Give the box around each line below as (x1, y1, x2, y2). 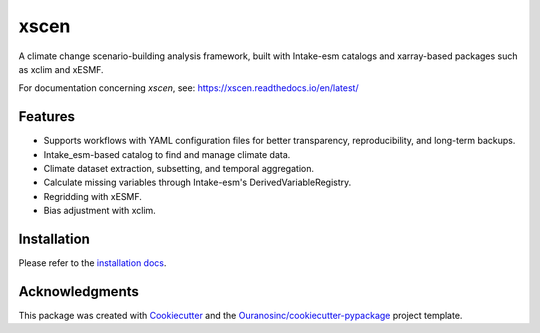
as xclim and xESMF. (18, 63, 104, 75)
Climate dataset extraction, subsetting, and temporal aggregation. (43, 163, 315, 175)
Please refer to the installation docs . (18, 257, 167, 269)
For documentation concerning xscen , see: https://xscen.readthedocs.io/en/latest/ (18, 82, 359, 94)
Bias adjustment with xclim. (43, 205, 157, 217)
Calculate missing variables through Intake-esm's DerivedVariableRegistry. (43, 176, 352, 189)
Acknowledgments (18, 283, 140, 300)
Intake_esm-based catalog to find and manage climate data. (43, 148, 291, 160)
